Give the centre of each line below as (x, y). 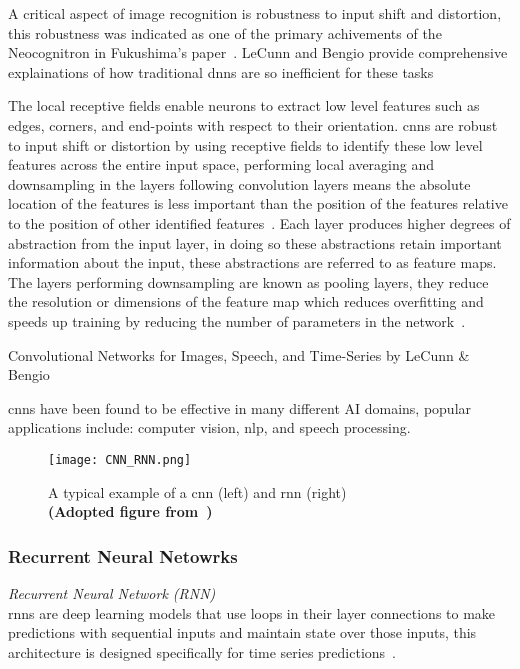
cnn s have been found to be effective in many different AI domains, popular (240, 407)
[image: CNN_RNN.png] (120, 459)
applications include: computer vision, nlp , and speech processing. (209, 427)
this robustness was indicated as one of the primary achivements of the (225, 32)
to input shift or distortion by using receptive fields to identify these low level (245, 144)
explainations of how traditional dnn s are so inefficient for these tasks (221, 71)
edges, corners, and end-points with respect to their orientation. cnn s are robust (253, 124)
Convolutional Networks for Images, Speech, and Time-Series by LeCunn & (239, 354)
